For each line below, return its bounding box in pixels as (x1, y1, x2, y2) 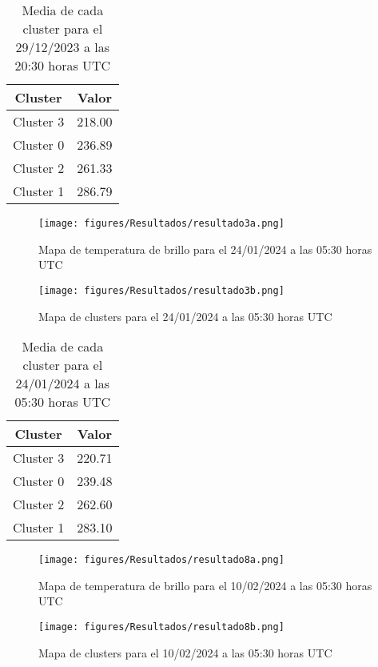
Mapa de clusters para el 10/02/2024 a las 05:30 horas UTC (38, 644, 332, 661)
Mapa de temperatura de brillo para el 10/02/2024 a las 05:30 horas (38, 577, 372, 593)
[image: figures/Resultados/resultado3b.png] (38, 284, 284, 296)
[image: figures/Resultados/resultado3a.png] (38, 218, 284, 229)
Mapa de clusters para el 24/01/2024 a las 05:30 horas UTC (38, 307, 332, 324)
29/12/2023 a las (15, 38, 109, 56)
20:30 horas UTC (14, 56, 111, 74)
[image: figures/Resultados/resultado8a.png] (38, 554, 284, 566)
